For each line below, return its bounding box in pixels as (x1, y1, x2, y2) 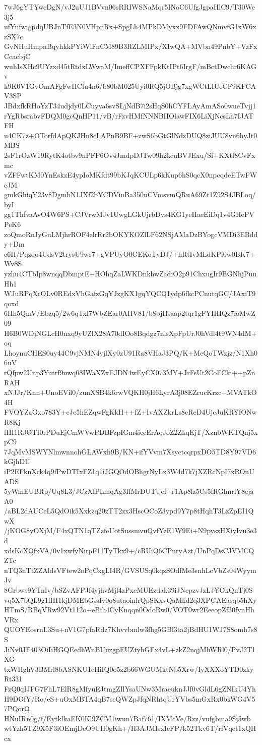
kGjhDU (4, 456, 30, 467)
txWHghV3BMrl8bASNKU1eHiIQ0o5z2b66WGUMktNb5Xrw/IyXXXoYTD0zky (4, 663, 254, 674)
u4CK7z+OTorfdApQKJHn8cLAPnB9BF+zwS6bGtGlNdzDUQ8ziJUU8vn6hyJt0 (4, 130, 257, 140)
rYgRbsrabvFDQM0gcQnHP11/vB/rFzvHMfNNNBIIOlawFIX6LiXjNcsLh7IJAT (4, 110, 254, 121)
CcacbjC (4, 50, 31, 61)
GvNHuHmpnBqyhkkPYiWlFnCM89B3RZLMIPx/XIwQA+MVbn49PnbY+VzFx (4, 41, 257, 51)
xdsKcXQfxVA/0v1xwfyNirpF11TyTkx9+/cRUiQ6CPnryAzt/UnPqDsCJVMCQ (4, 545, 254, 555)
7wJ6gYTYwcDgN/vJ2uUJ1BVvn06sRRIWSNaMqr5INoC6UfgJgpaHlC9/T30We (4, 2, 255, 12)
